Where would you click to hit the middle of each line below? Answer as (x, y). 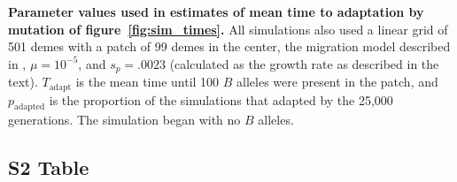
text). (23, 82)
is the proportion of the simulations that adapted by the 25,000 (221, 99)
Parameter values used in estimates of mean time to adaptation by (216, 11)
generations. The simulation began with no (124, 120)
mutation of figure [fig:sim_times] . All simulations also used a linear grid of (228, 29)
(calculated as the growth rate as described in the (304, 63)
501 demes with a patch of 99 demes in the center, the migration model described (229, 46)
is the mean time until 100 (147, 82)
